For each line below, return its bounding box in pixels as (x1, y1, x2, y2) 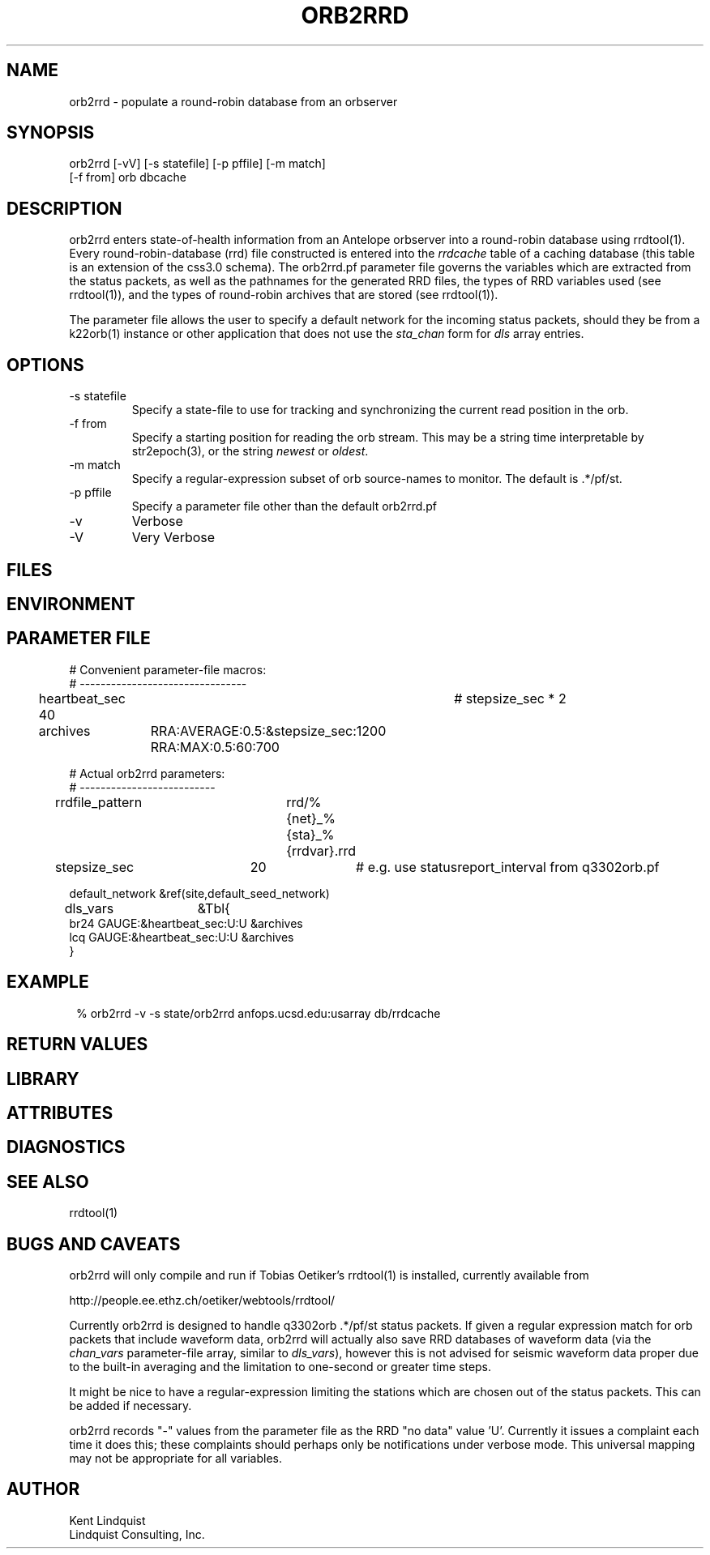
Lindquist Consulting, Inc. (69, 1527, 205, 1541)
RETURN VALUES (6, 1034, 148, 1055)
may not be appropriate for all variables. (69, 1451, 283, 1466)
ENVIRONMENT (6, 593, 135, 614)
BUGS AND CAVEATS (6, 1233, 181, 1254)
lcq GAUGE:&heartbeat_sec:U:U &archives (69, 929, 294, 944)
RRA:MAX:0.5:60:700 (150, 738, 280, 755)
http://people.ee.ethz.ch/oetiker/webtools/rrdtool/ (69, 1293, 336, 1308)
